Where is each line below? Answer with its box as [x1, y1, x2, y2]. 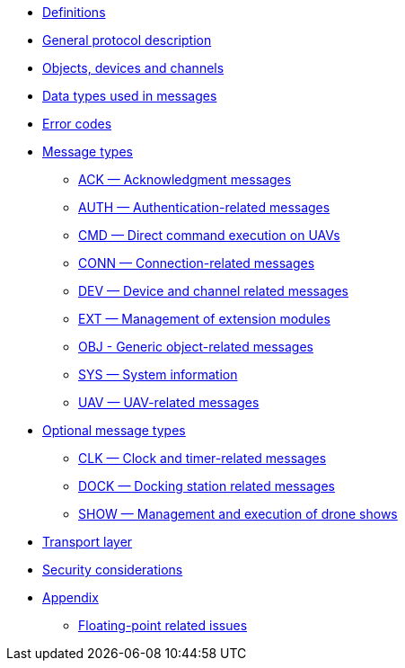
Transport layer [42, 534, 133, 549]
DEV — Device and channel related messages [78, 283, 348, 298]
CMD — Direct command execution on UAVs [78, 227, 340, 243]
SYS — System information [78, 367, 238, 382]
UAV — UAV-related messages [78, 395, 260, 410]
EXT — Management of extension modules [78, 311, 330, 326]
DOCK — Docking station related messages [78, 478, 335, 494]
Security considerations [42, 562, 183, 577]
